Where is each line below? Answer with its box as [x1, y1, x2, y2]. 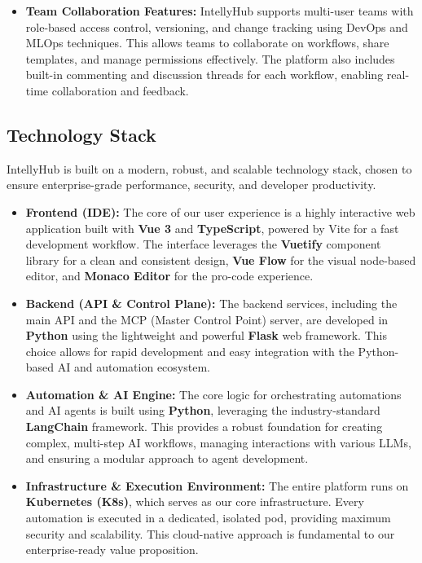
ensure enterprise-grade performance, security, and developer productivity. [7, 176, 376, 193]
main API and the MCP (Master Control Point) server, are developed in [25, 310, 389, 328]
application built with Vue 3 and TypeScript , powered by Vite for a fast [25, 219, 399, 236]
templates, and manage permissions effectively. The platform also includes [25, 50, 395, 67]
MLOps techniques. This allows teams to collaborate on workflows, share [25, 34, 389, 51]
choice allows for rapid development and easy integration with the [25, 342, 354, 359]
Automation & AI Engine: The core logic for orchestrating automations [25, 385, 402, 402]
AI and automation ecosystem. [57, 358, 210, 376]
